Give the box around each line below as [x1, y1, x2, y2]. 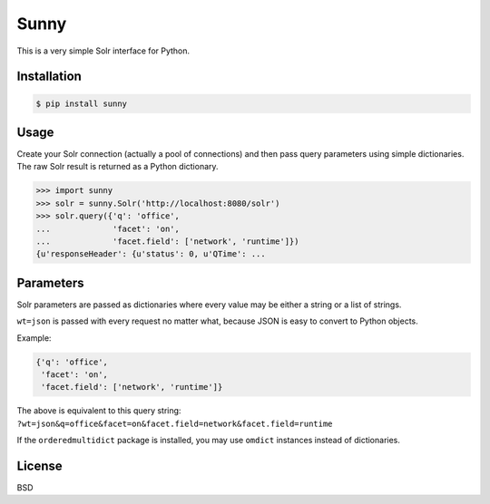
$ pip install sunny [35, 98, 127, 109]
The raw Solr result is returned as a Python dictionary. [16, 161, 219, 172]
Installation [16, 69, 82, 84]
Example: [16, 332, 52, 344]
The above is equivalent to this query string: [16, 405, 181, 416]
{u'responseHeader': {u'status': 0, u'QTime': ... [35, 249, 267, 259]
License [16, 459, 63, 473]
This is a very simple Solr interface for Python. [16, 45, 191, 56]
